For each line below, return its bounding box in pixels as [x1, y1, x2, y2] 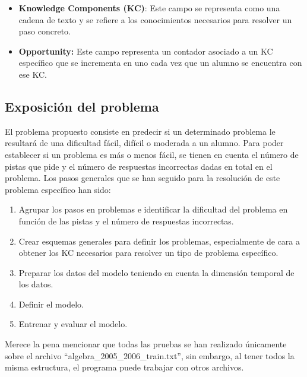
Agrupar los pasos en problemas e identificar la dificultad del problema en [18, 203, 288, 216]
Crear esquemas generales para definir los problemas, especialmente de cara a [18, 235, 300, 247]
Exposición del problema [5, 97, 159, 115]
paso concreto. [18, 25, 71, 37]
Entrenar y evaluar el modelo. [18, 318, 128, 330]
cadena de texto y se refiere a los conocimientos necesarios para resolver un [18, 13, 292, 26]
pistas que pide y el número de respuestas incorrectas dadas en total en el [5, 160, 273, 172]
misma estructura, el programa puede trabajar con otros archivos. [5, 361, 244, 373]
